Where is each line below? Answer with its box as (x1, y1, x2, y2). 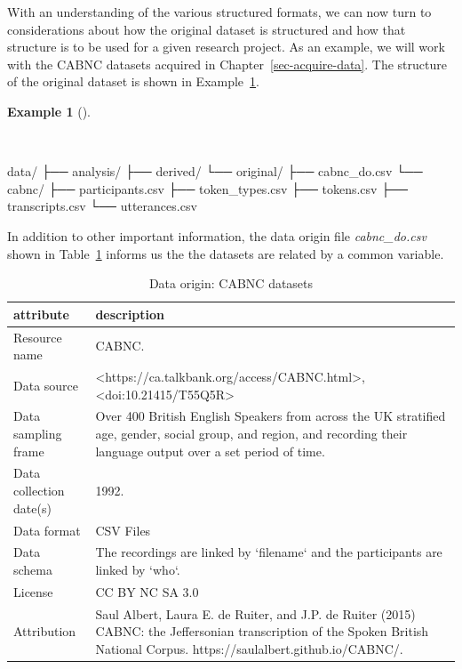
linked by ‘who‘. (95, 560, 180, 578)
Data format (13, 520, 81, 539)
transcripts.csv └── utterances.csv (7, 197, 197, 215)
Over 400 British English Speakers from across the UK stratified (95, 407, 446, 425)
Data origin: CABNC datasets (148, 274, 314, 293)
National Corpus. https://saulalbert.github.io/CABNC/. (95, 639, 403, 657)
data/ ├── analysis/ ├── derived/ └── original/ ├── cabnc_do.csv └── (7, 162, 423, 181)
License (13, 582, 53, 600)
